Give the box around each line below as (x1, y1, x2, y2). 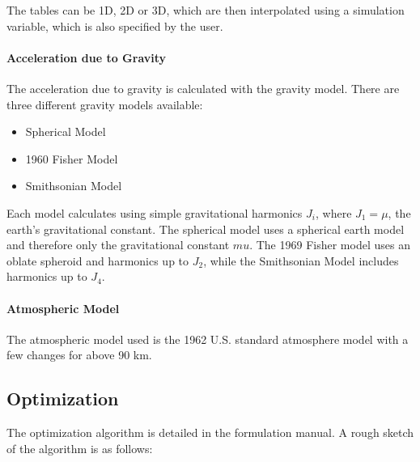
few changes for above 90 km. (6, 346, 152, 363)
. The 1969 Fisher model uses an (249, 236, 410, 253)
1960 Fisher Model (25, 150, 118, 167)
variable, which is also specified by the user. (6, 17, 223, 34)
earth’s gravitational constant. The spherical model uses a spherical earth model (6, 220, 405, 237)
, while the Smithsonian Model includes (203, 252, 399, 269)
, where (315, 204, 352, 221)
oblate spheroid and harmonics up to (6, 252, 189, 269)
